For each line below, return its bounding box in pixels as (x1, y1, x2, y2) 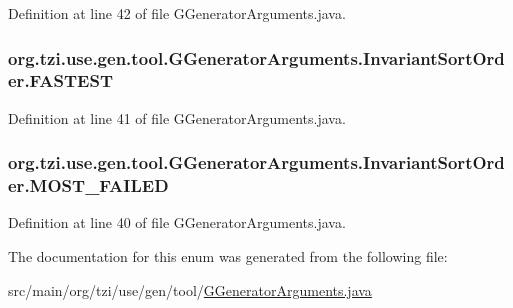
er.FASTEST (8, 68, 114, 93)
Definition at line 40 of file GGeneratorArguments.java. (8, 212, 346, 233)
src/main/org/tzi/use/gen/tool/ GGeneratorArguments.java (8, 279, 372, 300)
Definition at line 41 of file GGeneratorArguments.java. (8, 107, 346, 128)
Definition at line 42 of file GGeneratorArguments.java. (8, 3, 346, 23)
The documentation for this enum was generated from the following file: (8, 246, 448, 267)
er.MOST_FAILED (8, 173, 169, 198)
